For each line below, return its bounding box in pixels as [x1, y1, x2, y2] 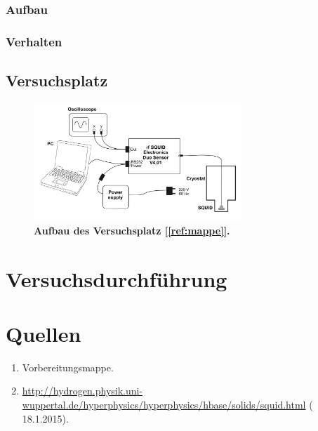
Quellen [6, 319, 81, 347]
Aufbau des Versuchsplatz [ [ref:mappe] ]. [34, 223, 230, 237]
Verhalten [6, 32, 62, 50]
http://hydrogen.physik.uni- [22, 383, 143, 398]
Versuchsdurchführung [6, 264, 227, 293]
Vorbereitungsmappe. [22, 359, 114, 374]
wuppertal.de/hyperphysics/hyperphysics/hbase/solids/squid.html [22, 397, 306, 411]
